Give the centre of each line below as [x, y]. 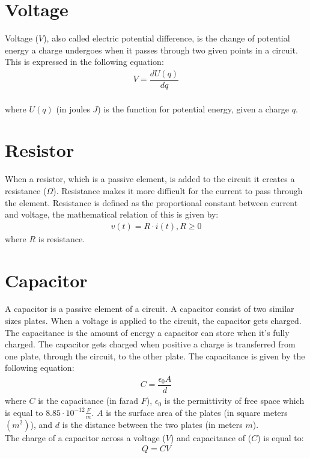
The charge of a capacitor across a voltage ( [85, 437]
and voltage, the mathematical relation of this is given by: [112, 214]
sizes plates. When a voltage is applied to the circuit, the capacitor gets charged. [153, 321]
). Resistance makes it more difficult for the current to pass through [178, 190]
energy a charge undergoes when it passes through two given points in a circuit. [151, 50]
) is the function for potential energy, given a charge [193, 108]
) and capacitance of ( [211, 437]
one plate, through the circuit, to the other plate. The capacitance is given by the [155, 356]
